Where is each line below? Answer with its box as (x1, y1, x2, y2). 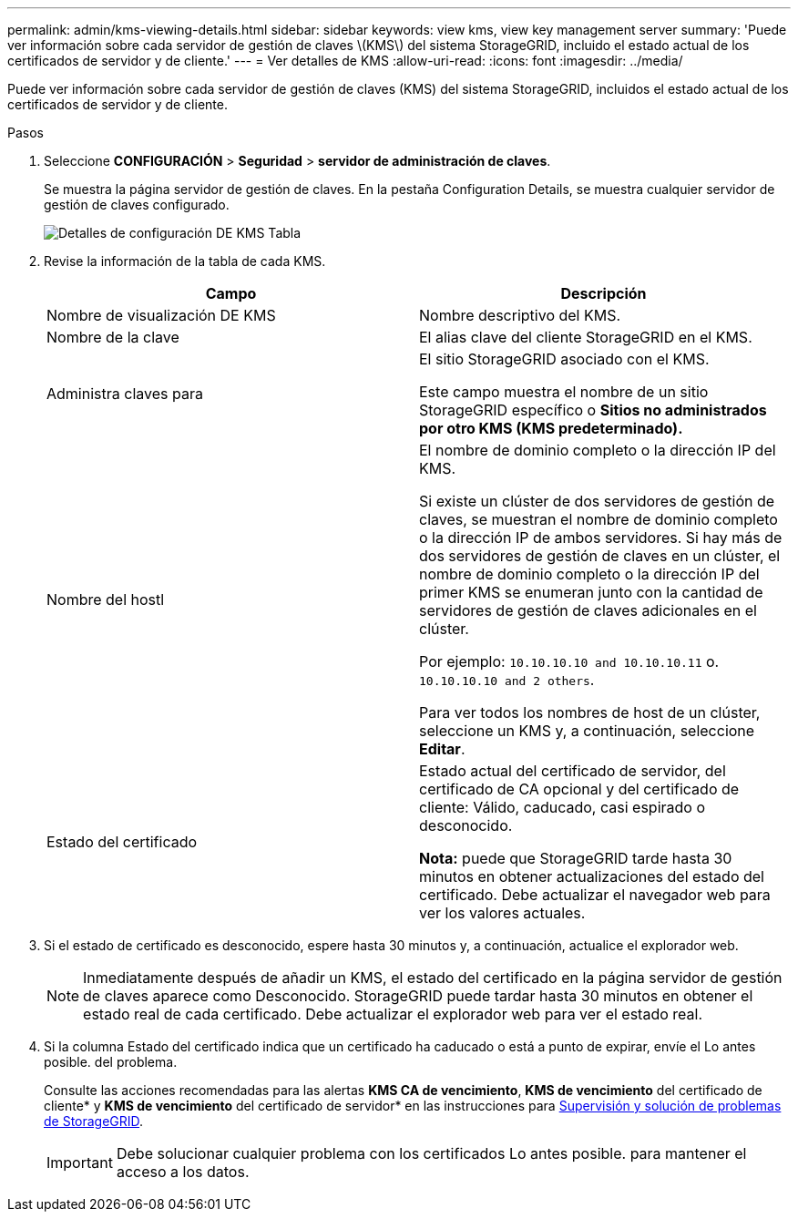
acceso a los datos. (116, 1163, 250, 1181)
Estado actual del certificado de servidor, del (419, 762, 726, 780)
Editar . (419, 740, 465, 758)
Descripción (560, 284, 647, 302)
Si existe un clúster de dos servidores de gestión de (419, 492, 775, 510)
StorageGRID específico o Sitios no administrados (419, 401, 767, 419)
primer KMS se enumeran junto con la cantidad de (419, 583, 763, 601)
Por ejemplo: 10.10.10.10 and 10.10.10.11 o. (419, 652, 720, 671)
